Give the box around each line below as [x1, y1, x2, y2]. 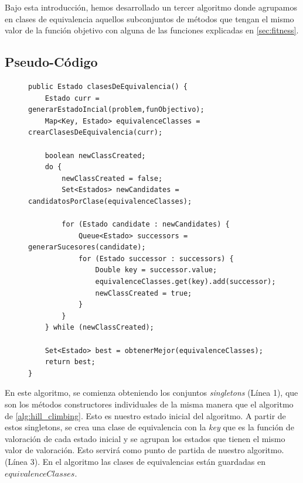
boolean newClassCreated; [45, 151, 146, 160]
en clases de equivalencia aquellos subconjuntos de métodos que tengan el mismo [5, 12, 294, 25]
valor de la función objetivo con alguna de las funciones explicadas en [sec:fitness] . [5, 24, 299, 36]
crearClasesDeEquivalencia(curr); [28, 128, 163, 137]
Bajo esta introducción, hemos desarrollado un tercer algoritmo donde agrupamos [5, 1, 297, 13]
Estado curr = [45, 94, 100, 102]
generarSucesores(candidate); [28, 243, 146, 252]
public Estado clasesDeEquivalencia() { [28, 82, 188, 91]
